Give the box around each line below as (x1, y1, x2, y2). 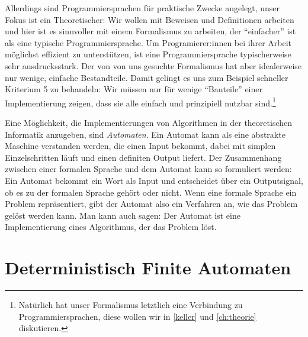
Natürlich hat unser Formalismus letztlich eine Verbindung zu (18, 299, 243, 311)
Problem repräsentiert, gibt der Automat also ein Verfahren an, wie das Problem (5, 197, 298, 210)
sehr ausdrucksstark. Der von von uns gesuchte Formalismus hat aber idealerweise (5, 59, 302, 72)
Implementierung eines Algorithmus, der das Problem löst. (5, 221, 217, 233)
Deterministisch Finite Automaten (5, 255, 291, 280)
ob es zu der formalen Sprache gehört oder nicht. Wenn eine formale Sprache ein (5, 186, 297, 198)
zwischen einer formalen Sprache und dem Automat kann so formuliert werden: (5, 163, 292, 175)
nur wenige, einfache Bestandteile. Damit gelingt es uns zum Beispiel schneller (5, 71, 288, 83)
